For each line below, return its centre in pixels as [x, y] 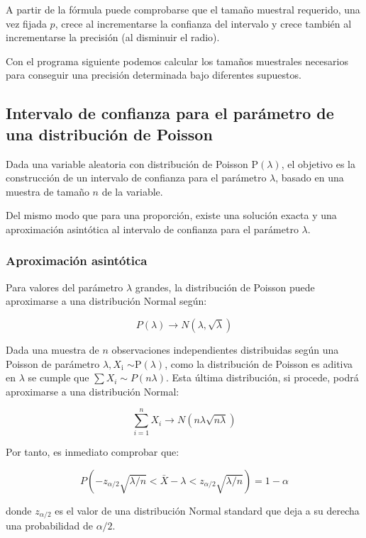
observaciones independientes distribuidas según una [225, 349]
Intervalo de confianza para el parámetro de [170, 113]
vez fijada [26, 23]
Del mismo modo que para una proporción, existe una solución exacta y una [171, 215]
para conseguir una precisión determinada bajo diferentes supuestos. [154, 75]
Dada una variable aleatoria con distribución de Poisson [127, 163]
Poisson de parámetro [53, 363]
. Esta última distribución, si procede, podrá [262, 377]
